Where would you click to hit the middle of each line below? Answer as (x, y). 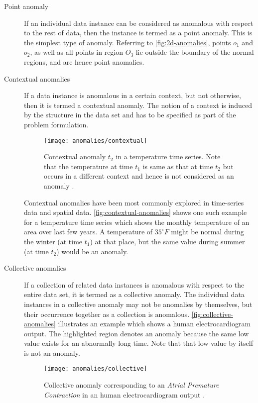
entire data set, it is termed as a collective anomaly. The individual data (134, 294)
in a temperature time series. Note (168, 156)
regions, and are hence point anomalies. (84, 61)
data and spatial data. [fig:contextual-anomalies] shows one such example (135, 212)
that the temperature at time (88, 166)
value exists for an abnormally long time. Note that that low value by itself (138, 343)
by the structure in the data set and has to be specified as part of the (130, 115)
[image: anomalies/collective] (96, 369)
